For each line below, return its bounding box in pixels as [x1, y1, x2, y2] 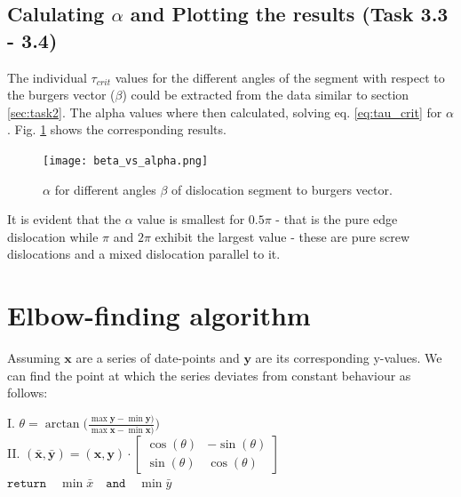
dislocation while [7, 227, 99, 245]
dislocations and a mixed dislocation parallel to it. [7, 244, 281, 263]
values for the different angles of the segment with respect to [115, 68, 445, 86]
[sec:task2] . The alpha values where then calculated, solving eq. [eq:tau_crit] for [7, 102, 442, 121]
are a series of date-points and [76, 349, 240, 367]
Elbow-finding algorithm [7, 297, 311, 333]
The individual [7, 68, 87, 86]
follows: [7, 383, 48, 402]
